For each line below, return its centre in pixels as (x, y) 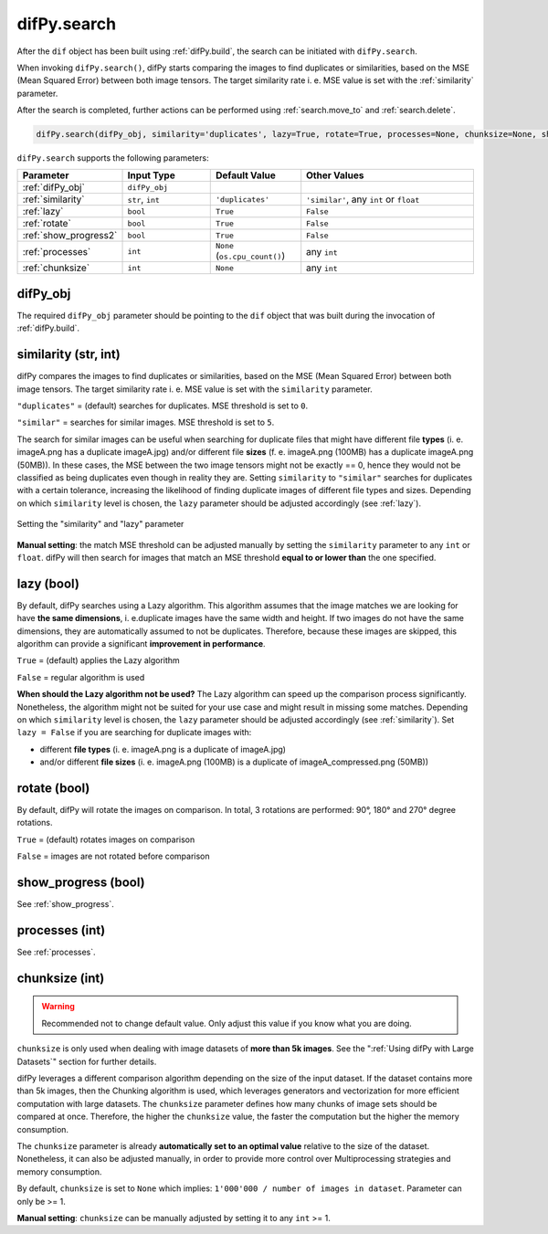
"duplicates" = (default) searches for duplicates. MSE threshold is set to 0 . (163, 406)
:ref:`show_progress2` (70, 236)
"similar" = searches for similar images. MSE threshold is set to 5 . (146, 422)
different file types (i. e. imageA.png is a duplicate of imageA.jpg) (163, 749)
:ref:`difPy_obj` (54, 187)
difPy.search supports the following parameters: (113, 158)
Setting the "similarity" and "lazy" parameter (100, 524)
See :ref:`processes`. (56, 952)
